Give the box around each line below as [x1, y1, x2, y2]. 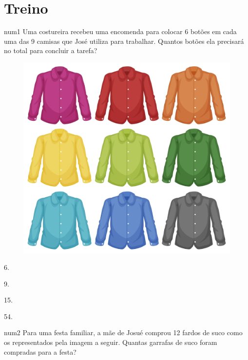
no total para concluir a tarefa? [4, 45, 97, 56]
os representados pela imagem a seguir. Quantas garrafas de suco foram [4, 337, 217, 347]
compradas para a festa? [4, 346, 76, 357]
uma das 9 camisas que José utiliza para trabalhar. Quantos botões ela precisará [4, 36, 244, 46]
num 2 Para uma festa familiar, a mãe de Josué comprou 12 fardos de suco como [4, 327, 243, 338]
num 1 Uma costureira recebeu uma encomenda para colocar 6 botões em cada [4, 26, 237, 37]
